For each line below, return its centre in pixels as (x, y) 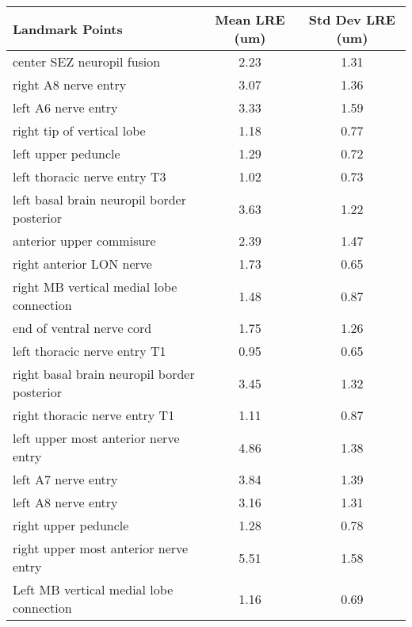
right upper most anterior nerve (101, 548)
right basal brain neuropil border (104, 374)
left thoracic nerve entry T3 (90, 176)
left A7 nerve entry (65, 479)
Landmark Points (68, 29)
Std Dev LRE (352, 19)
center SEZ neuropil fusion (87, 61)
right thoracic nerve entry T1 (94, 415)
